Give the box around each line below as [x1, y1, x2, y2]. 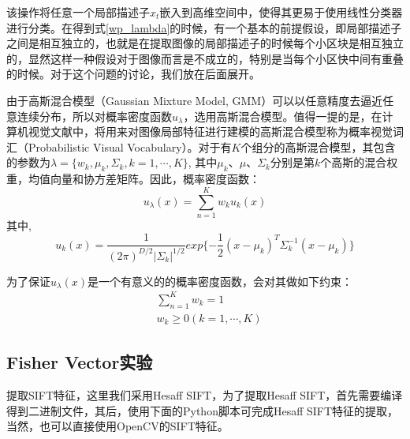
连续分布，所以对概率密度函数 [17, 107, 172, 124]
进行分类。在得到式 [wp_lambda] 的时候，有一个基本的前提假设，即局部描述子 [6, 19, 402, 36]
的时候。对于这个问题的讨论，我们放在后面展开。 [6, 66, 260, 82]
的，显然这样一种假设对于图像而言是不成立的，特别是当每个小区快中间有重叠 [6, 50, 404, 66]
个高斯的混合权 [320, 154, 398, 171]
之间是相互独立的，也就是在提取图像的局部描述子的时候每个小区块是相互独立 [6, 35, 404, 51]
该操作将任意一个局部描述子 [6, 4, 150, 20]
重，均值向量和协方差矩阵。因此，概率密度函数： [6, 171, 260, 187]
